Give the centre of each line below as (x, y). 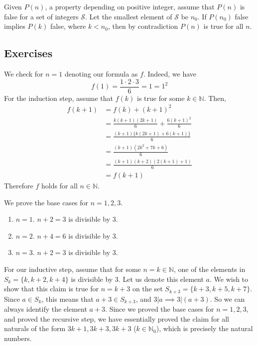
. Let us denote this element (161, 279)
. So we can (227, 299)
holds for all (60, 186)
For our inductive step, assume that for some (72, 269)
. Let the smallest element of (129, 16)
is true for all (223, 26)
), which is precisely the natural (204, 328)
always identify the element (46, 309)
